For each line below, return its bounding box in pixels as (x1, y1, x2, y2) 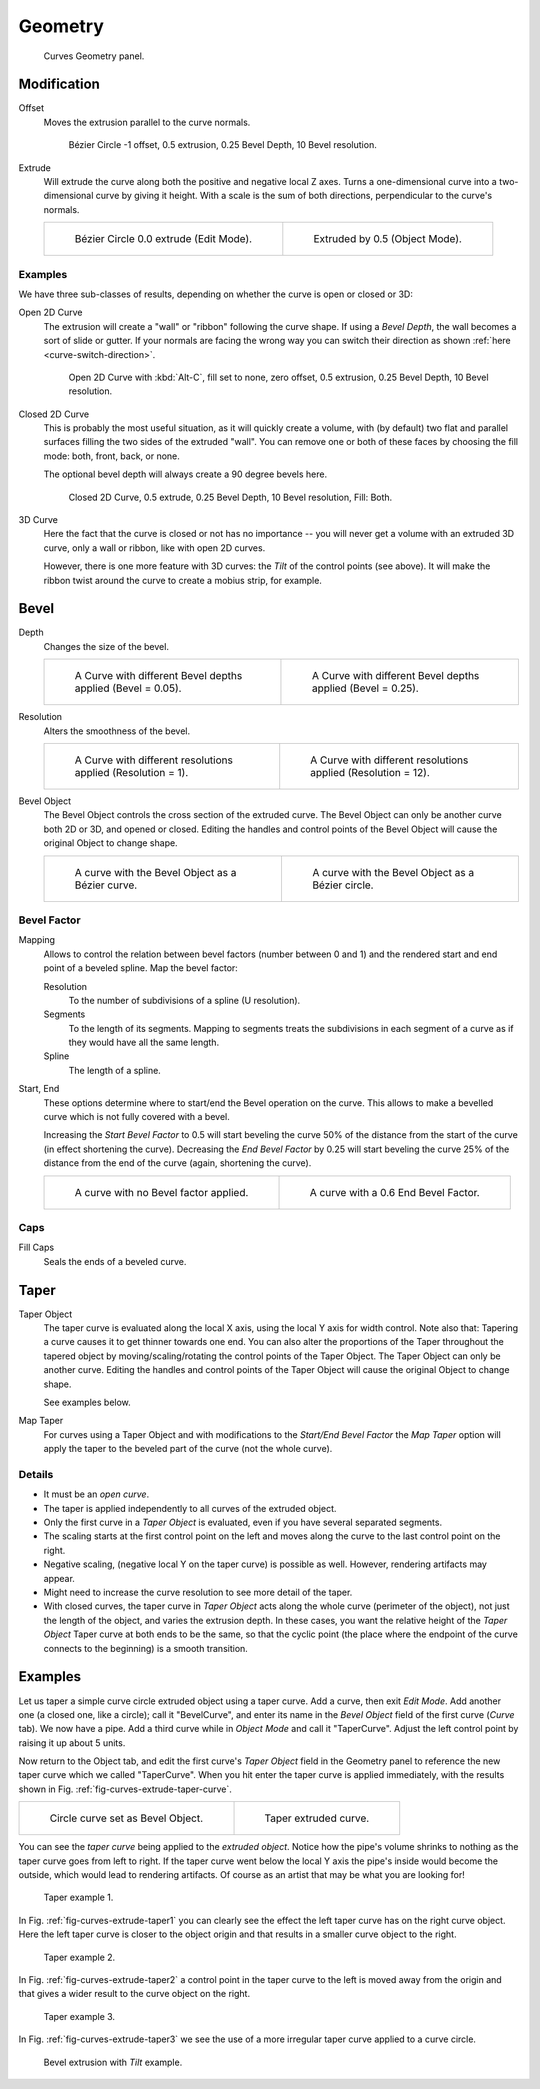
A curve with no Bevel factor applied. (74, 1185, 249, 1199)
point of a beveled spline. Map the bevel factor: (43, 962, 239, 974)
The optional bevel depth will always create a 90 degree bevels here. (43, 468, 328, 480)
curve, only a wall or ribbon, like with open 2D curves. (43, 541, 266, 554)
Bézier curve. (74, 878, 138, 892)
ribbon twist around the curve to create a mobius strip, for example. (43, 574, 322, 586)
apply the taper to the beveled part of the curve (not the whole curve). (43, 1443, 333, 1455)
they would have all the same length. (68, 1036, 220, 1049)
